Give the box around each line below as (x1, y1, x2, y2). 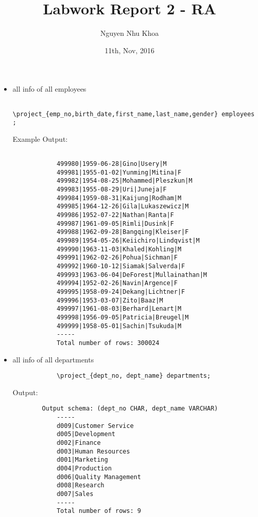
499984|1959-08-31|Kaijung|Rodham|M (56, 194, 182, 202)
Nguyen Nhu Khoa (100, 28, 159, 38)
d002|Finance (56, 439, 101, 447)
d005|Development (56, 430, 116, 438)
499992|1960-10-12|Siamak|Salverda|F (56, 263, 185, 270)
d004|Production (56, 465, 112, 472)
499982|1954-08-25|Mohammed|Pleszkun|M (56, 177, 192, 185)
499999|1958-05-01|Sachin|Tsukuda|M (56, 322, 182, 330)
